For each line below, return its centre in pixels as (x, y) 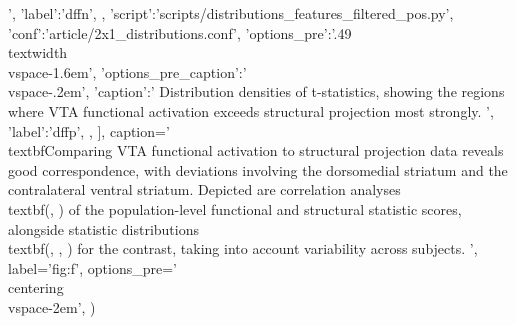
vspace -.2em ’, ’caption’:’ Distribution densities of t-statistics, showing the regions (256, 91)
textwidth (38, 52)
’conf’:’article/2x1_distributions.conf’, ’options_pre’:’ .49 (180, 32)
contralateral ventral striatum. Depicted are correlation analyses (204, 189)
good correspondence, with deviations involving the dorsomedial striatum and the (258, 169)
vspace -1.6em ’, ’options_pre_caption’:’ (127, 71)
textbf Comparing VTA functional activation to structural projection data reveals (256, 150)
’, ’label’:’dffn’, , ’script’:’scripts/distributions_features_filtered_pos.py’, (231, 13)
